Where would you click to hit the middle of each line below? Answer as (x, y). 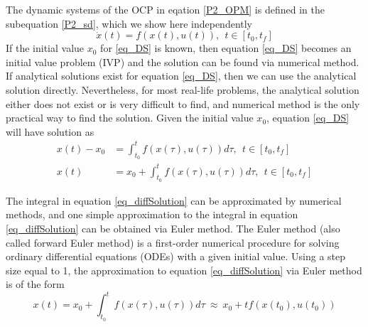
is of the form (35, 284)
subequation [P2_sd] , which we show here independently (129, 23)
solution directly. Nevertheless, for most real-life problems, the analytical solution (183, 89)
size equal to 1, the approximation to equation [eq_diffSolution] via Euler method (184, 270)
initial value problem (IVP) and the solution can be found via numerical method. (183, 61)
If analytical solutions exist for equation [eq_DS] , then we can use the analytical (181, 76)
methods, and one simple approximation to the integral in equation (152, 214)
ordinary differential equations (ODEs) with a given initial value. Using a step (176, 256)
